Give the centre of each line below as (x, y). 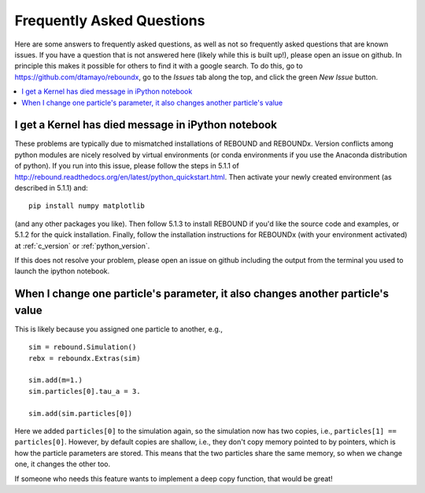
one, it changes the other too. (63, 464)
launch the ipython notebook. (62, 271)
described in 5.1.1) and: (51, 187)
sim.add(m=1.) (55, 380)
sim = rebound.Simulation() (83, 347)
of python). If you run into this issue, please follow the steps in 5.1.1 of (127, 166)
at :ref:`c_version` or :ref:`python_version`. (82, 246)
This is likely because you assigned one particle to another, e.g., (119, 329)
